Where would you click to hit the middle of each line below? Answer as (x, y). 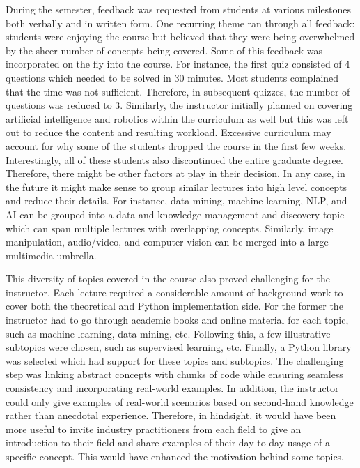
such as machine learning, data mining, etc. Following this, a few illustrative (168, 333)
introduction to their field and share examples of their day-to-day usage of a (168, 443)
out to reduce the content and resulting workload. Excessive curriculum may (169, 132)
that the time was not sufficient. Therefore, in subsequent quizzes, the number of (178, 91)
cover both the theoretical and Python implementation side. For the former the (174, 306)
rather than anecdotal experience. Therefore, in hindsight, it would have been (171, 415)
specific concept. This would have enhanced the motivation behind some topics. (175, 456)
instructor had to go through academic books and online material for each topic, (177, 320)
